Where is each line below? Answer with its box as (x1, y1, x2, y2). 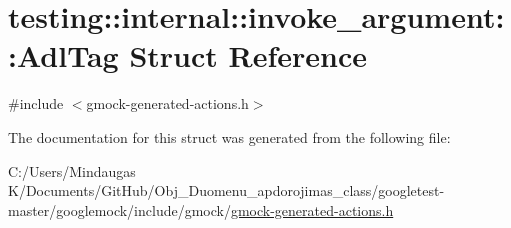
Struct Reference (129, 35, 367, 76)
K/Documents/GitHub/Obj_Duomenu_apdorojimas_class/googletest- (8, 180, 445, 201)
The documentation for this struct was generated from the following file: (8, 126, 451, 147)
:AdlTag (8, 35, 119, 76)
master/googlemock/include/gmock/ (8, 199, 231, 220)
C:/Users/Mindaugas (8, 160, 136, 181)
